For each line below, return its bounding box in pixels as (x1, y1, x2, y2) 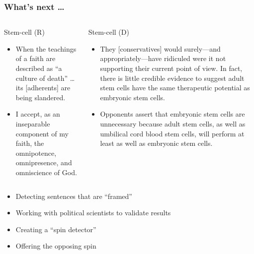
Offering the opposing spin (15, 241, 96, 251)
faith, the (15, 138, 44, 148)
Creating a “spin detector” (15, 224, 96, 234)
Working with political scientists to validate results (15, 207, 171, 218)
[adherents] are (25, 82, 71, 93)
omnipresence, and (15, 157, 72, 168)
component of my (15, 128, 69, 138)
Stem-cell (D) (88, 27, 129, 37)
